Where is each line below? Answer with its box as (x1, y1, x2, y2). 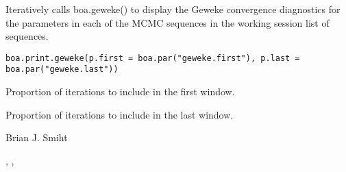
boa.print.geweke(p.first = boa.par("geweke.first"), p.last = (5, 53, 300, 63)
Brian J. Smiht (5, 130, 68, 145)
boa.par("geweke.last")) (5, 64, 119, 75)
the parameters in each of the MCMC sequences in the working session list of (5, 15, 330, 29)
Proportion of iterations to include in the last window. (5, 107, 234, 121)
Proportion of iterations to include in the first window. (5, 84, 235, 99)
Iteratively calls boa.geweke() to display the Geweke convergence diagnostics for (5, 2, 341, 16)
